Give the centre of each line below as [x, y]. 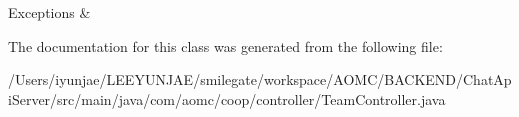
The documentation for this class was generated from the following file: [225, 45]
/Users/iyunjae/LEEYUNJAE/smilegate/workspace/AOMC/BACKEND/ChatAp [260, 79]
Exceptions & [49, 12]
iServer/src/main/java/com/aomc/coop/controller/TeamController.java [227, 98]
